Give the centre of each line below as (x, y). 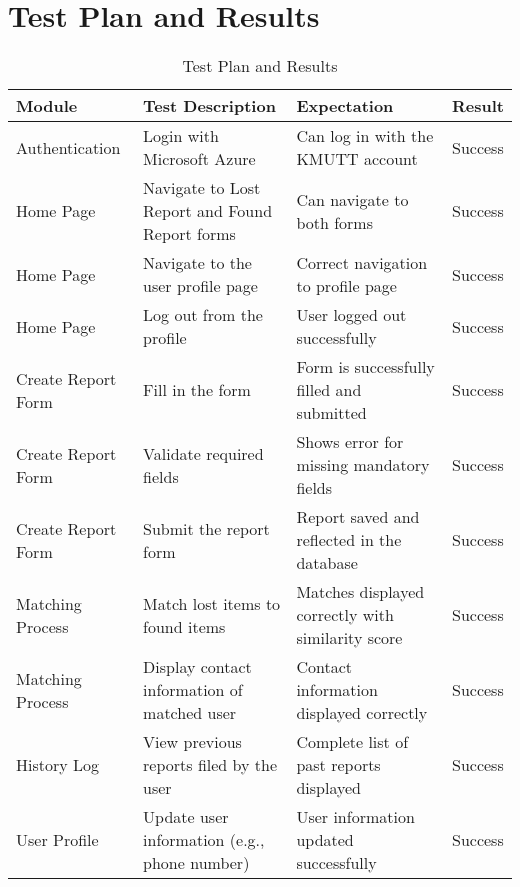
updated (325, 840)
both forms (334, 222)
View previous (192, 742)
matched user (190, 713)
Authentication (68, 147)
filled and (329, 390)
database (327, 563)
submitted (331, 413)
